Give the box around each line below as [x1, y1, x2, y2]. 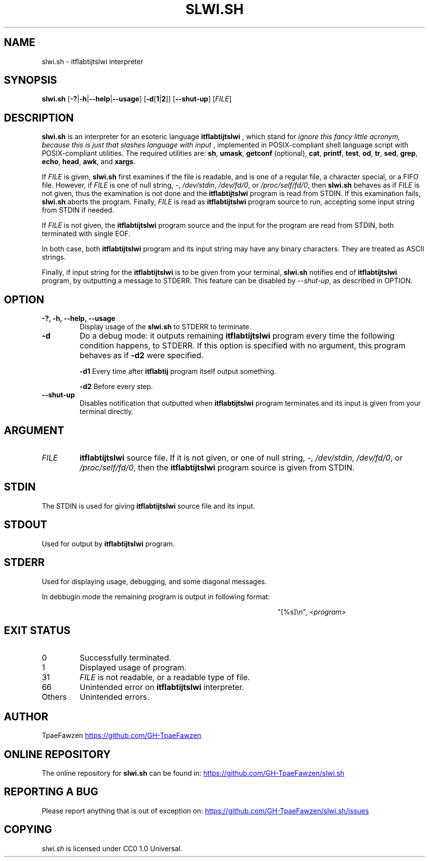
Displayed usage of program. [79, 663, 187, 673]
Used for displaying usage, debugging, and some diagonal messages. [42, 577, 267, 586]
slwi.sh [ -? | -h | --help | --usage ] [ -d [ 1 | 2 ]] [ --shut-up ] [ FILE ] [42, 95, 232, 103]
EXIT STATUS [4, 624, 71, 637]
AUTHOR [4, 710, 48, 723]
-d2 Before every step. [79, 382, 153, 391]
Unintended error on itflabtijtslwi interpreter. [79, 682, 244, 692]
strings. [42, 253, 66, 262]
